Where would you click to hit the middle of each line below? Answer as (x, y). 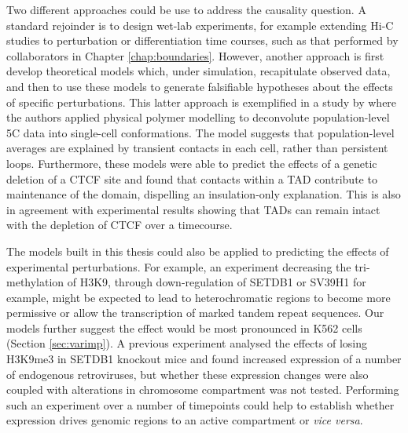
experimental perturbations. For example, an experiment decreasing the (179, 266)
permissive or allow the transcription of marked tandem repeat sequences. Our (195, 313)
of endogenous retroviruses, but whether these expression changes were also (187, 374)
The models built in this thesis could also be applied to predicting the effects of (198, 251)
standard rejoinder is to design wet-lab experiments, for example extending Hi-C (200, 25)
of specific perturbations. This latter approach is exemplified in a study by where (202, 102)
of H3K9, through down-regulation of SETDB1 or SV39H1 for (217, 282)
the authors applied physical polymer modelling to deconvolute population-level (198, 117)
